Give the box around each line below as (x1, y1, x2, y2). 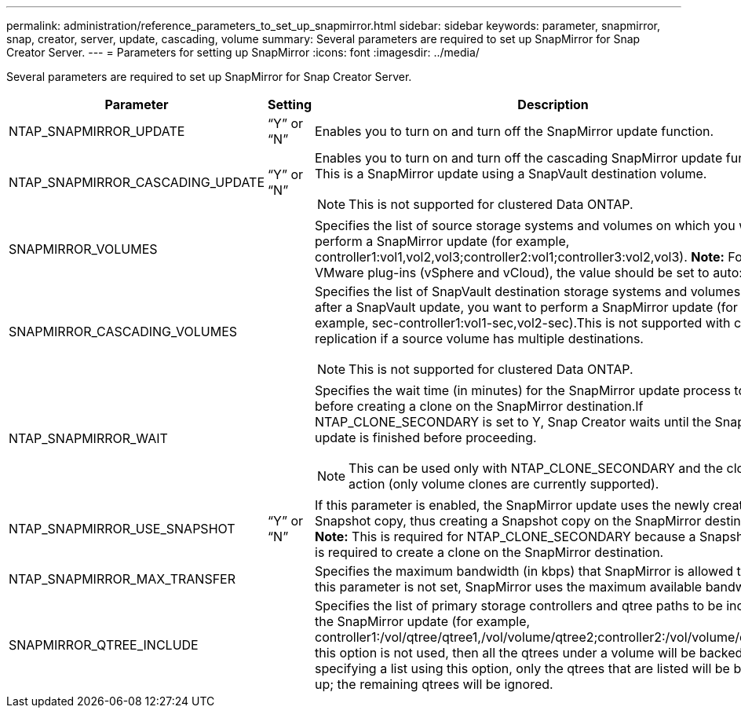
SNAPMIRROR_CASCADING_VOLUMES (9, 324, 238, 339)
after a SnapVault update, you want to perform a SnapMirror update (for (315, 299, 738, 315)
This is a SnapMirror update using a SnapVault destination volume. (315, 166, 707, 181)
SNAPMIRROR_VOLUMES (9, 241, 158, 257)
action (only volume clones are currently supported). (349, 476, 659, 492)
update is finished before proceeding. (315, 430, 537, 445)
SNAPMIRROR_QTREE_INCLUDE (9, 637, 199, 653)
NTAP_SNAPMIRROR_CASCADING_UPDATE (9, 174, 265, 190)
